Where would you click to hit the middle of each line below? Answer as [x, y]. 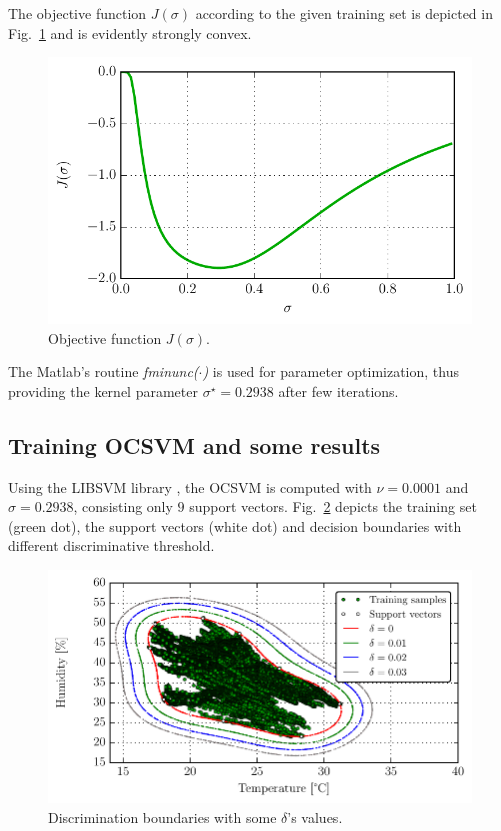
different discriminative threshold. [111, 545]
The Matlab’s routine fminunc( [103, 371]
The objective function [77, 13]
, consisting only [123, 506]
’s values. [315, 816]
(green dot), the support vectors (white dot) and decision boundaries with [235, 525]
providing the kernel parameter [103, 390]
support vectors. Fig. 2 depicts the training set [333, 506]
